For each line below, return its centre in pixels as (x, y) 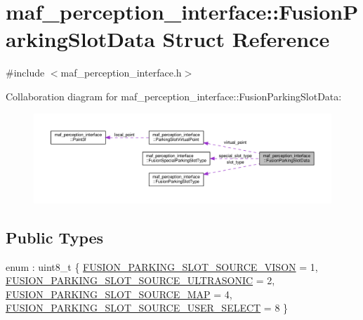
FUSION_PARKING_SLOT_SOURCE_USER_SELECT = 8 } (147, 308)
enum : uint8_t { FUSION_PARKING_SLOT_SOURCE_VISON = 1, (162, 266)
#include (25, 73)
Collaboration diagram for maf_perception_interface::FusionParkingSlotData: (174, 96)
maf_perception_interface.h (121, 73)
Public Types (55, 237)
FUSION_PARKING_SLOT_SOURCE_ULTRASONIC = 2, (140, 280)
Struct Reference (246, 39)
